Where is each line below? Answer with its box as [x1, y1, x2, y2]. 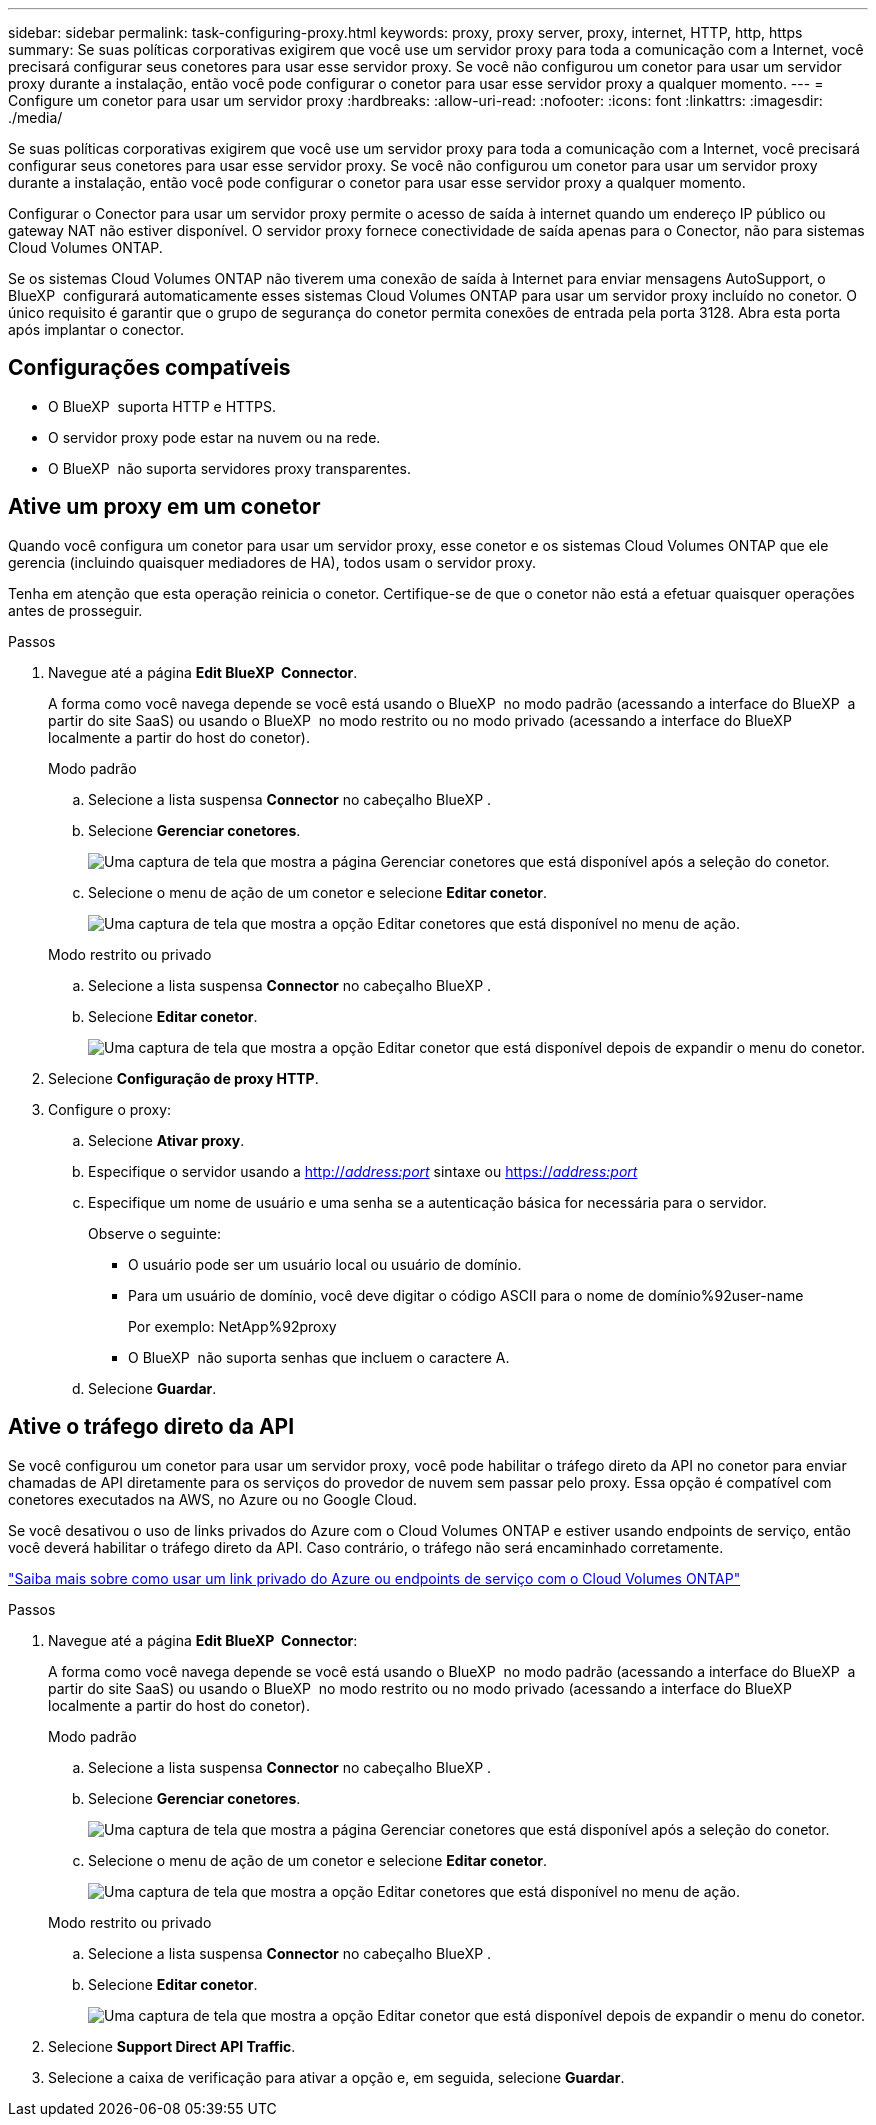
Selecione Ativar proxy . [88, 1131, 245, 1149]
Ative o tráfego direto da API [8, 1414, 295, 1440]
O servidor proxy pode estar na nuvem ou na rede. [48, 428, 381, 446]
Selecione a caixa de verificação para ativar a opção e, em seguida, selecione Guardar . [48, 2068, 625, 2086]
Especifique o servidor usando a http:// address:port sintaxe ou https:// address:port [88, 1162, 638, 1180]
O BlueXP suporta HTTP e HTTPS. [48, 397, 277, 415]
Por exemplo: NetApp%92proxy [128, 1317, 337, 1335]
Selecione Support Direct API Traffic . [48, 2037, 296, 2055]
